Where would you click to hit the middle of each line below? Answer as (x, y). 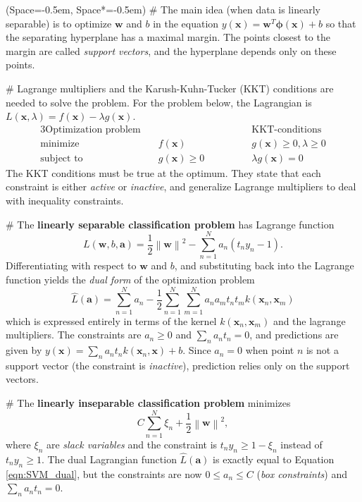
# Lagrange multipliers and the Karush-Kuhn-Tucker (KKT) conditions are (170, 88)
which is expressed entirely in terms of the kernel (111, 320)
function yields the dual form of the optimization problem (130, 279)
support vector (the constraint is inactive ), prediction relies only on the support (178, 365)
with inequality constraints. (65, 201)
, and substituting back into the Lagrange (264, 265)
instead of (301, 444)
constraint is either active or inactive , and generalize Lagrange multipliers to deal (181, 186)
